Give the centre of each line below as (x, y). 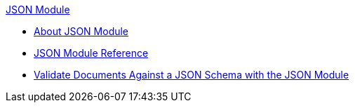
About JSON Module (81, 31)
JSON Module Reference (91, 53)
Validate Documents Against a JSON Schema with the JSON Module (192, 75)
